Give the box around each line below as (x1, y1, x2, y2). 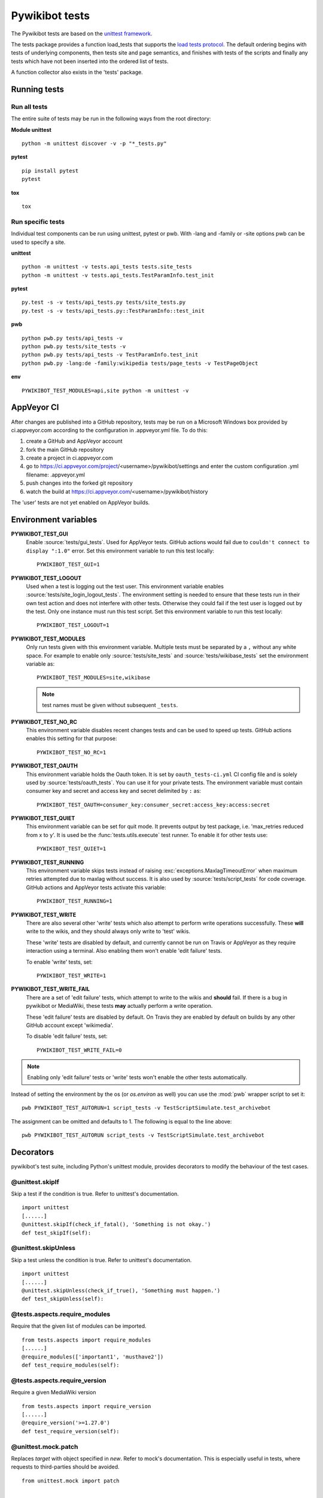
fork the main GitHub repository (26, 446, 104, 453)
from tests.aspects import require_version (22, 1403, 151, 1409)
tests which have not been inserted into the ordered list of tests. (11, 58, 169, 65)
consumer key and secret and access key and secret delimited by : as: (26, 787, 202, 795)
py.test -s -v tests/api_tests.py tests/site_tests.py (22, 299, 186, 306)
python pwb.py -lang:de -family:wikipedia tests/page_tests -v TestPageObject (22, 360, 258, 367)
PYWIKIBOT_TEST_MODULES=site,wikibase (36, 674, 151, 681)
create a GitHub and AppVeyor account (26, 437, 123, 445)
